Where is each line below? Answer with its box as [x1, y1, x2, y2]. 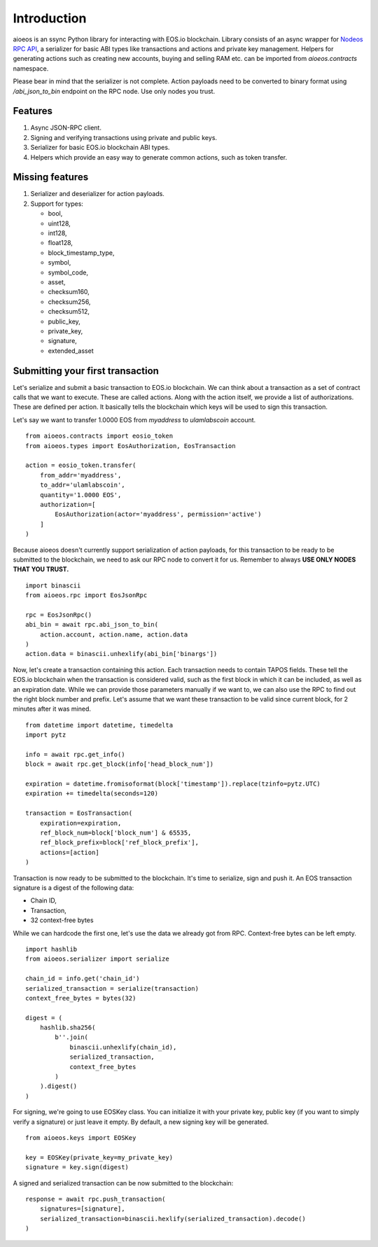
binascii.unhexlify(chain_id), [69, 1043, 177, 1051]
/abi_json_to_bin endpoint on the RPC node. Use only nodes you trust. [13, 87, 216, 95]
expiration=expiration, [39, 819, 122, 827]
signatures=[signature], [39, 1205, 125, 1213]
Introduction [13, 11, 87, 26]
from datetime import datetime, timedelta [25, 721, 174, 729]
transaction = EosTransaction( [25, 809, 133, 817]
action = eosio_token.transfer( [25, 461, 136, 469]
